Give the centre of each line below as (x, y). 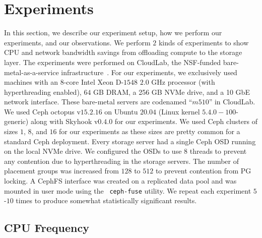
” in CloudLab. (232, 102)
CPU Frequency (47, 228)
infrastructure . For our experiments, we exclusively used (149, 72)
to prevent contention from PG (203, 171)
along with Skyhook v (64, 121)
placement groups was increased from (61, 171)
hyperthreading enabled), (43, 92)
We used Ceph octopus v (42, 111)
